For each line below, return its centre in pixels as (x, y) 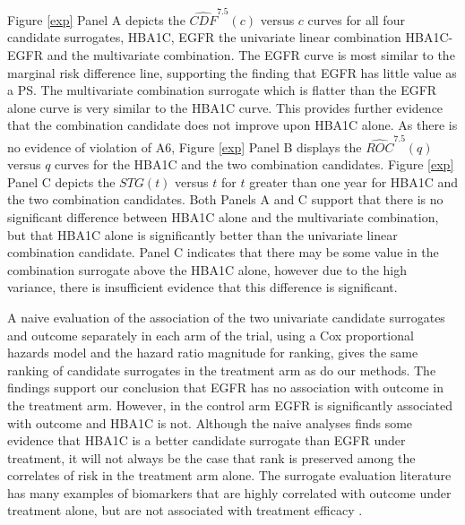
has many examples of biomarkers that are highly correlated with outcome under (229, 492)
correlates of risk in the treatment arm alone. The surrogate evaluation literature (229, 475)
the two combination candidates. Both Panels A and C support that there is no (225, 199)
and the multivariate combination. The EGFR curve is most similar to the (251, 54)
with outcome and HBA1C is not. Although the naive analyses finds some (210, 422)
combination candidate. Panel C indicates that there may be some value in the (223, 252)
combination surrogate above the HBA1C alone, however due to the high (207, 269)
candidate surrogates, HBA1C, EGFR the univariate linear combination (204, 37)
